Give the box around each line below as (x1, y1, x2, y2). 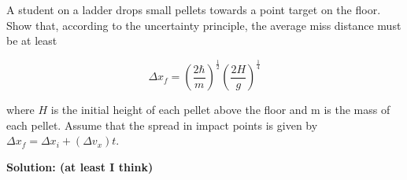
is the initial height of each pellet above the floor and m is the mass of (50, 101, 390, 118)
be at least (6, 32, 57, 49)
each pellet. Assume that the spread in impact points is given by (6, 116, 318, 133)
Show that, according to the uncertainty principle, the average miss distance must (6, 17, 401, 33)
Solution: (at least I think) (6, 158, 154, 174)
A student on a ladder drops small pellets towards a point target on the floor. (6, 2, 381, 17)
